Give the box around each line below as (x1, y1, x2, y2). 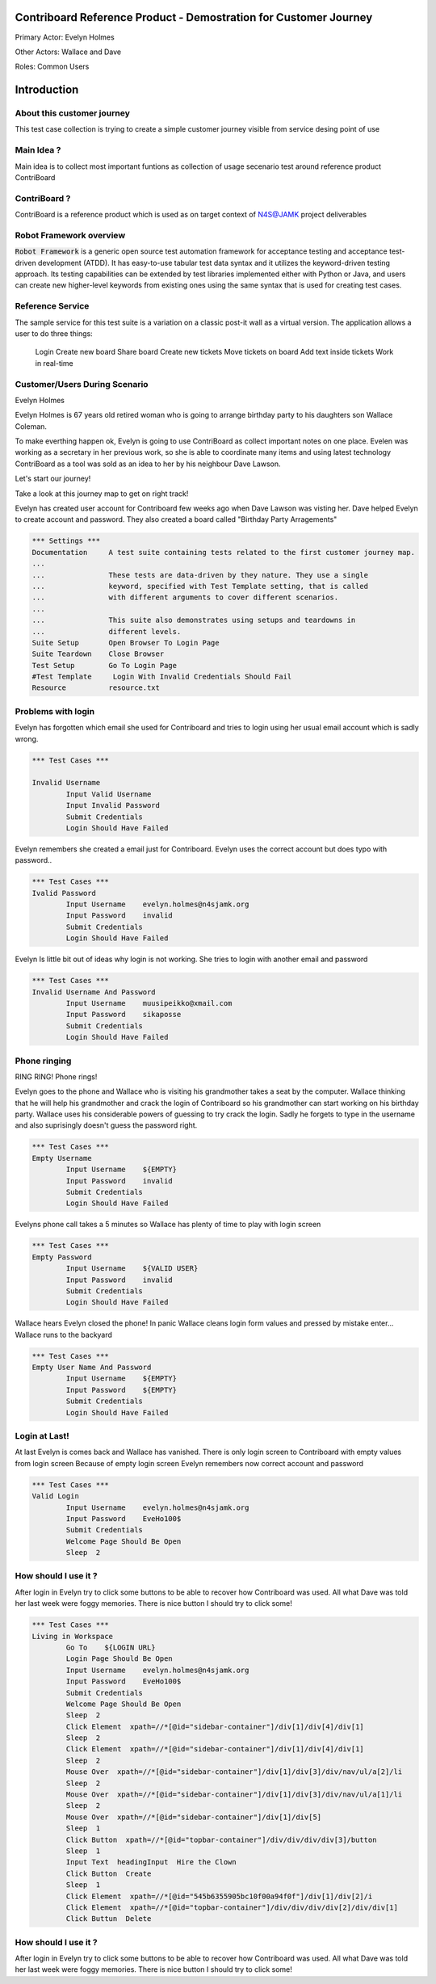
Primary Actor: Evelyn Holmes (15, 32, 115, 42)
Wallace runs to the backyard (15, 1330, 113, 1339)
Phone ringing (15, 1055, 72, 1066)
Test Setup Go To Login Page (31, 661, 178, 670)
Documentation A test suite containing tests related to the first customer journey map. (31, 548, 416, 557)
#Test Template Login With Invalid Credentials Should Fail (31, 672, 292, 682)
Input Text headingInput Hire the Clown (65, 1858, 237, 1867)
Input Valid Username (65, 789, 152, 799)
